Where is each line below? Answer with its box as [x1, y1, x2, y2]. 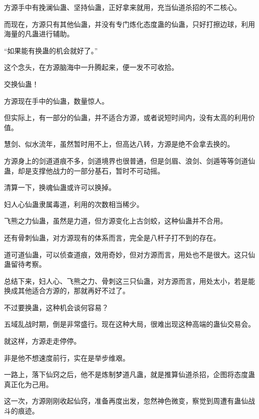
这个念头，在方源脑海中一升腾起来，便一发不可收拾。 [4, 62, 178, 72]
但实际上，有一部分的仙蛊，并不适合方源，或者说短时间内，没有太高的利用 [4, 112, 248, 123]
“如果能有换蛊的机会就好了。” [4, 45, 98, 55]
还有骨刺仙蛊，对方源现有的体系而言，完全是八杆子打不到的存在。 [4, 232, 220, 242]
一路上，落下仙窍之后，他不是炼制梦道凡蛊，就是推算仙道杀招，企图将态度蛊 [4, 369, 255, 380]
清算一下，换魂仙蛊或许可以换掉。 [4, 182, 116, 193]
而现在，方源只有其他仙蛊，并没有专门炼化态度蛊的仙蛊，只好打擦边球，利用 [4, 18, 255, 29]
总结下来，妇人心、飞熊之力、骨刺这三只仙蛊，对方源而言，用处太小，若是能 [4, 275, 255, 286]
